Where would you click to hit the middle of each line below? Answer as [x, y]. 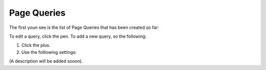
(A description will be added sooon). [46, 61]
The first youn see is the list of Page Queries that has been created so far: [84, 27]
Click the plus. [36, 45]
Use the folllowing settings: [49, 52]
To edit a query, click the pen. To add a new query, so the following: [78, 36]
